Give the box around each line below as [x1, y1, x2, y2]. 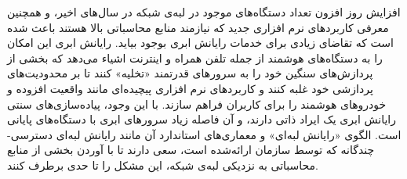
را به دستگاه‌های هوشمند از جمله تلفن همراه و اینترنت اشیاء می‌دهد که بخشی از [7, 49, 383, 66]
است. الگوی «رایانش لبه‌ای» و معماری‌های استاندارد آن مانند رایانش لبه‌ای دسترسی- [7, 126, 402, 142]
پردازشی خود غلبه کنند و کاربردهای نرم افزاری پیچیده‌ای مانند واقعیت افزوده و [7, 80, 373, 96]
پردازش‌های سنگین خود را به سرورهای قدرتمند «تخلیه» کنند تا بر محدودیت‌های [7, 65, 373, 81]
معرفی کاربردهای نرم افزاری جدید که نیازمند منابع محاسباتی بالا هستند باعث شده [7, 19, 389, 35]
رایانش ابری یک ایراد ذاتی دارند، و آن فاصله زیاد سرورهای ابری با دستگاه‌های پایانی [7, 111, 397, 127]
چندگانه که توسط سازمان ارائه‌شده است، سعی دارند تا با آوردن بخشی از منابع [7, 141, 375, 158]
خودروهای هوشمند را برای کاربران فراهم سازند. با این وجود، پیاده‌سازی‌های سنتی [7, 95, 387, 112]
